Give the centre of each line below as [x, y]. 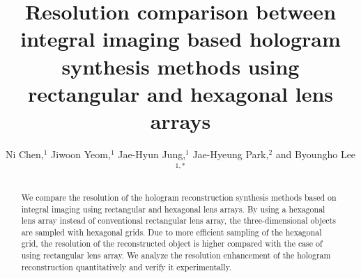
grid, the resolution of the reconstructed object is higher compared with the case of [172, 244]
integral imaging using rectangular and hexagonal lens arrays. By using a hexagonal [173, 209]
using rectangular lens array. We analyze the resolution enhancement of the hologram [176, 255]
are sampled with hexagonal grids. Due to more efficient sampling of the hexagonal [171, 232]
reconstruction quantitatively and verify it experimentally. [126, 267]
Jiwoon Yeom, [81, 154]
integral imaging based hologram [180, 39]
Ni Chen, [24, 154]
